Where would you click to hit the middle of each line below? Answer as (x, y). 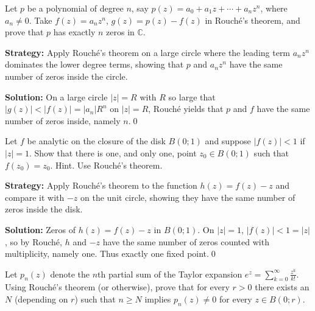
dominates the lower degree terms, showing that (94, 64)
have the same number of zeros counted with (186, 241)
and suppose (228, 141)
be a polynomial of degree (75, 8)
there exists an (282, 287)
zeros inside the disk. (44, 209)
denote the (70, 274)
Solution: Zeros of (40, 229)
